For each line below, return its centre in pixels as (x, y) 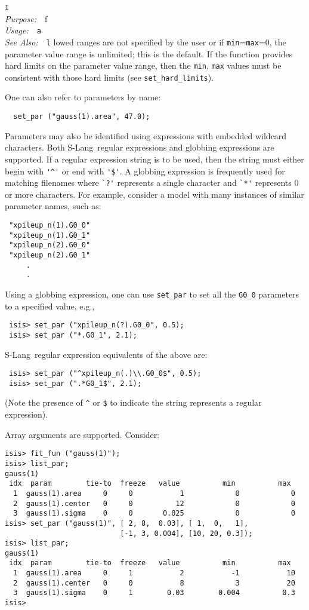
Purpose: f (26, 18)
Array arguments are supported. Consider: (82, 434)
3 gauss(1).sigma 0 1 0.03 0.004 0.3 (154, 593)
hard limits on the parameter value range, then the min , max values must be (143, 65)
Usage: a (23, 30)
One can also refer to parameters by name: (83, 97)
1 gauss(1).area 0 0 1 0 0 (154, 493)
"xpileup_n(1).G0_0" (50, 225)
